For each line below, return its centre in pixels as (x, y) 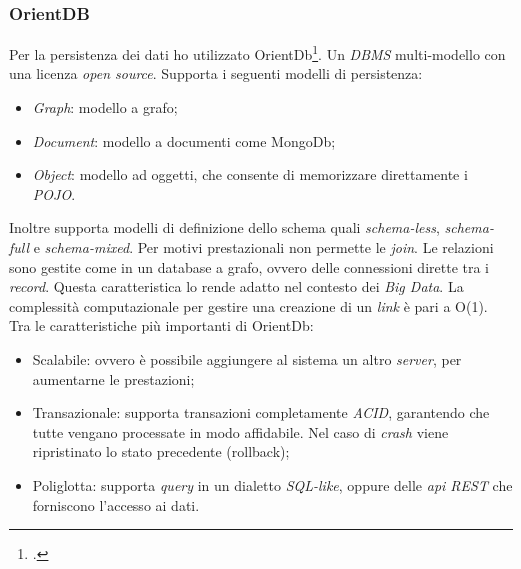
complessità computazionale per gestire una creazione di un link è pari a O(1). (248, 305)
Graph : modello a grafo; (105, 107)
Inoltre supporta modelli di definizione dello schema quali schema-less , (224, 227)
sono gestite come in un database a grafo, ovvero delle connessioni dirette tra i (249, 266)
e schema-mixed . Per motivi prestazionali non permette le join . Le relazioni (263, 247)
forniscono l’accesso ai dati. (116, 504)
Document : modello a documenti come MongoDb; (184, 140)
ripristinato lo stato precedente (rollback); (161, 451)
